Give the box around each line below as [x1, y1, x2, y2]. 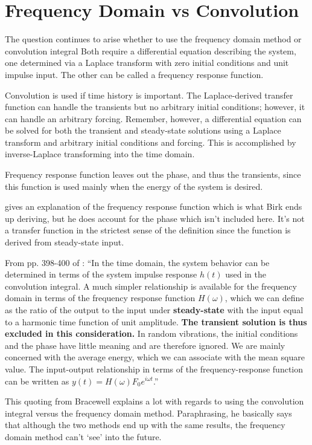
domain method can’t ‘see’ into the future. [5, 430, 162, 443]
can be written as [5, 374, 69, 387]
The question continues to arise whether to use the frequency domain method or [5, 33, 302, 45]
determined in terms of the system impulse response [5, 268, 197, 281]
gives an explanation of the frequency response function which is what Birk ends [5, 200, 302, 213]
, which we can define [224, 291, 304, 304]
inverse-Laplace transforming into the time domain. [5, 148, 195, 160]
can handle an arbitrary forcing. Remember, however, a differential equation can [5, 112, 302, 125]
